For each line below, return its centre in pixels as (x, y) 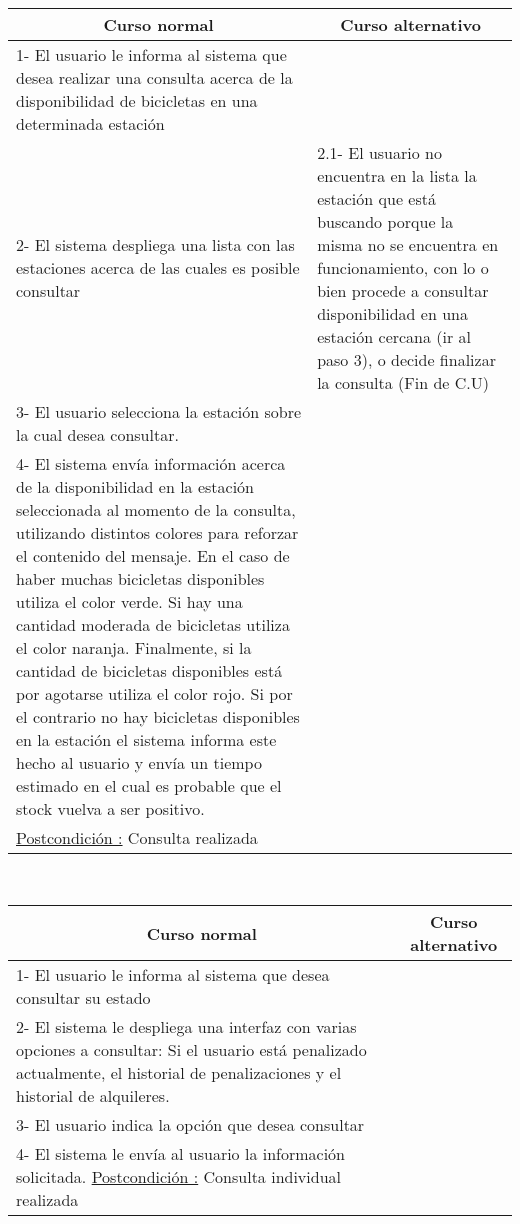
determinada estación (90, 123)
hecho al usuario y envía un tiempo (139, 762)
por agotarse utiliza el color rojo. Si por (154, 693)
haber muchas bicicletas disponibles (140, 578)
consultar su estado (83, 998)
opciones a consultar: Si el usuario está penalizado (191, 1050)
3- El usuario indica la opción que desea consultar (190, 1125)
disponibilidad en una (392, 313)
